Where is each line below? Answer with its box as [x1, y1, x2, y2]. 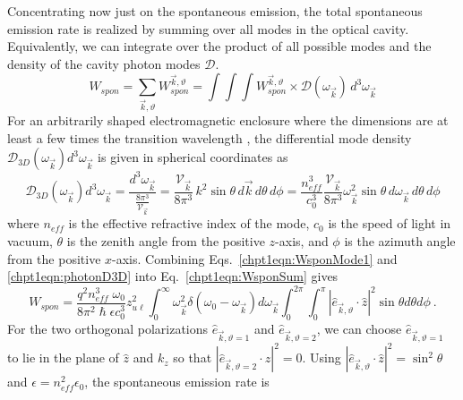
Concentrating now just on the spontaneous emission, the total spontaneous [7, 2, 423, 20]
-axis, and [275, 232, 329, 251]
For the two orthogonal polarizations [7, 319, 209, 338]
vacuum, [7, 232, 53, 251]
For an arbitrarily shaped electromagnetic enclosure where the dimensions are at [7, 111, 449, 130]
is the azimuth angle [344, 232, 456, 251]
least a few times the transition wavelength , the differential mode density [7, 128, 412, 147]
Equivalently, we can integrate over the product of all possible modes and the [7, 37, 432, 55]
